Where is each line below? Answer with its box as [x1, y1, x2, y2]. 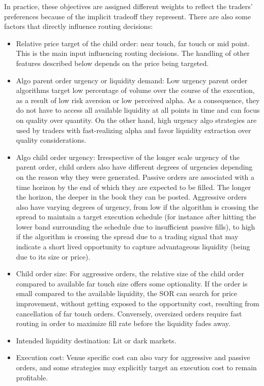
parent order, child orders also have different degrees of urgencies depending [16, 162, 253, 172]
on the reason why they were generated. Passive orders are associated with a [16, 171, 255, 182]
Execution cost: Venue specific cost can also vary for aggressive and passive [16, 352, 250, 363]
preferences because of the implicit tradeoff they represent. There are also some [4, 11, 251, 21]
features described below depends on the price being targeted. [16, 57, 209, 68]
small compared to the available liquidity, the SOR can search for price [16, 288, 238, 299]
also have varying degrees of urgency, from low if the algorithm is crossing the [16, 201, 259, 212]
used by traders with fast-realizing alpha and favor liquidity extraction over [16, 124, 251, 135]
